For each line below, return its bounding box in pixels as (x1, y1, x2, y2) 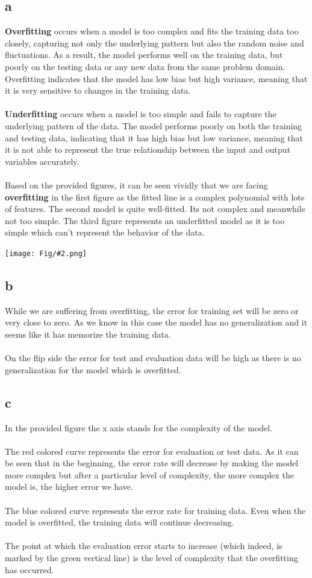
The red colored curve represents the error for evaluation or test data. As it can (5, 445, 299, 457)
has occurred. (5, 563, 54, 576)
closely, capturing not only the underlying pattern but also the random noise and (5, 36, 304, 49)
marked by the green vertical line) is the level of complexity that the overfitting (5, 551, 298, 564)
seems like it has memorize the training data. (5, 327, 171, 340)
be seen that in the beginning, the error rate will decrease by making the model (5, 457, 299, 469)
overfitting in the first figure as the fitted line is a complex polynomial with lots (5, 190, 305, 203)
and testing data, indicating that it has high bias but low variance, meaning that (5, 131, 303, 144)
